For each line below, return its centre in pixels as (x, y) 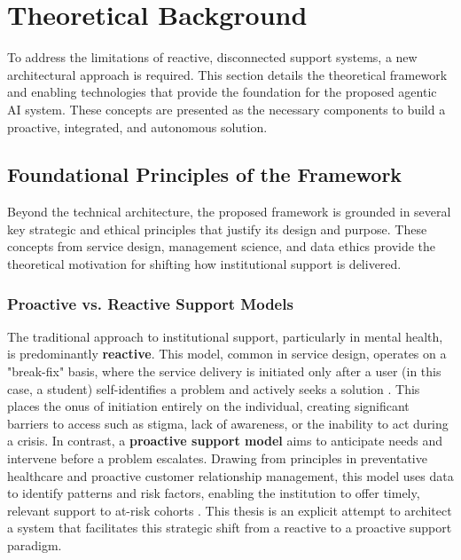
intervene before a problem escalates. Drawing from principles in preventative (217, 458)
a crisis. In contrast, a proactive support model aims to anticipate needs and (225, 441)
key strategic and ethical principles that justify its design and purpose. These (217, 229)
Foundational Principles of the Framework (205, 174)
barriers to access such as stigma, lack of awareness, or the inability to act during (228, 423)
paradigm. (35, 545)
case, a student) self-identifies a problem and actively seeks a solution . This (214, 388)
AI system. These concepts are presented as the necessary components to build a (227, 109)
